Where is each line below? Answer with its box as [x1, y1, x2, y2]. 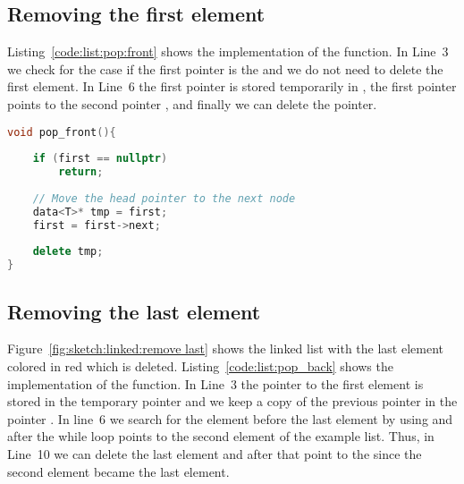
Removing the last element [7, 297, 261, 325]
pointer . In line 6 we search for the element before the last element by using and [7, 409, 453, 428]
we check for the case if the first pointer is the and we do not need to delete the [7, 59, 443, 78]
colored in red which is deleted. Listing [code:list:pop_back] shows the [7, 357, 393, 375]
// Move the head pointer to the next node [32, 191, 296, 205]
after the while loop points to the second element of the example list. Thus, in [7, 427, 434, 446]
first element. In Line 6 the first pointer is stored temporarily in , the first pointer [7, 77, 457, 96]
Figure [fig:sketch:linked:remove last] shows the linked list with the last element [7, 339, 444, 358]
